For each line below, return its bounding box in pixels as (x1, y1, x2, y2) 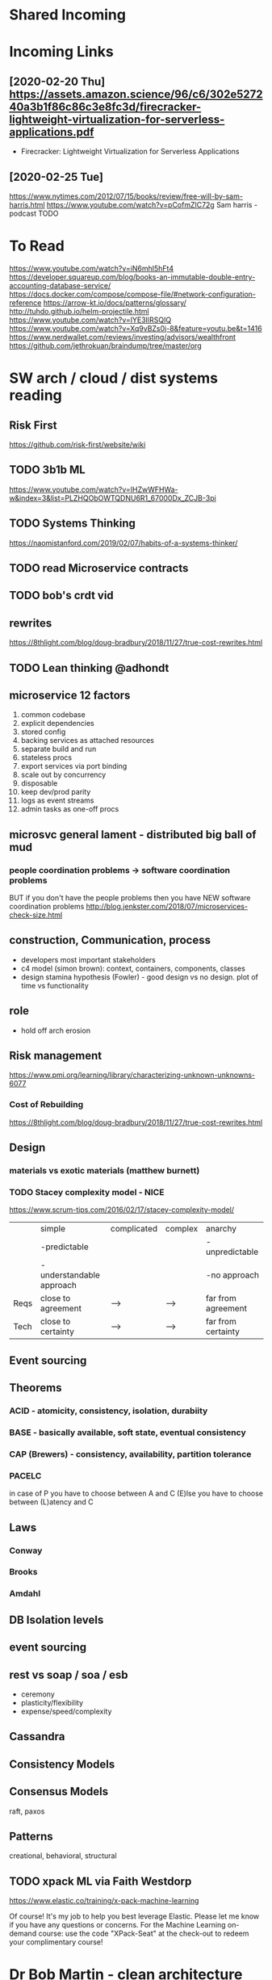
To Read (9, 237, 65, 255)
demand (9, 1928, 37, 1939)
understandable (40, 1269, 100, 1281)
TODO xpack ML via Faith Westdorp (9, 1874, 192, 1888)
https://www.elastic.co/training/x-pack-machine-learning (9, 1896, 199, 1906)
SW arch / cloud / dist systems (9, 369, 219, 388)
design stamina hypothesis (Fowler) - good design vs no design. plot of (20, 971, 259, 982)
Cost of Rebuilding (9, 1099, 84, 1110)
